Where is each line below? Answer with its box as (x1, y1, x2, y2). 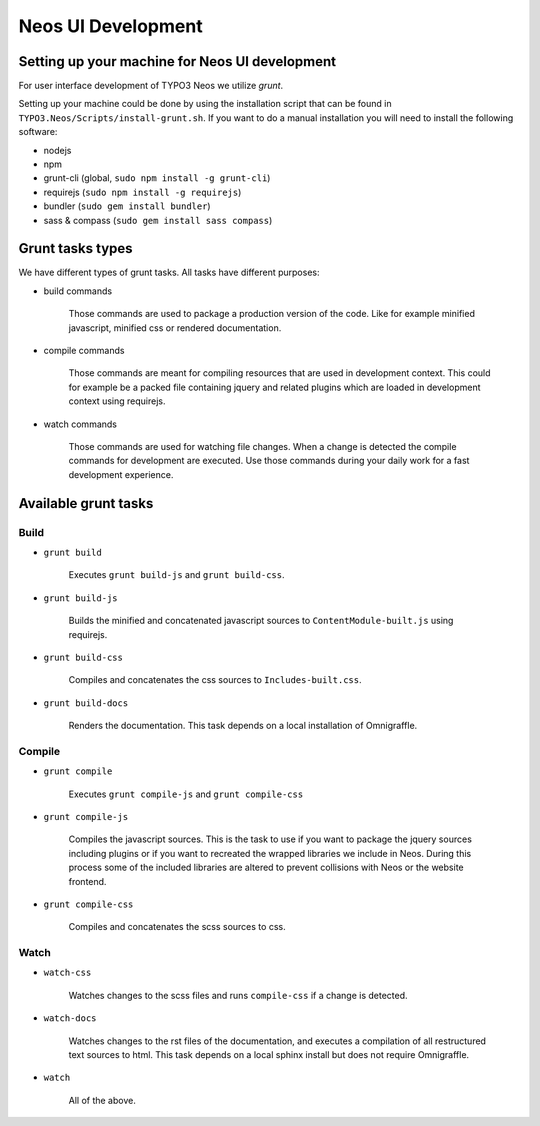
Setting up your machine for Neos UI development (18, 53, 337, 70)
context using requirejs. (68, 395, 166, 407)
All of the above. (68, 1094, 137, 1106)
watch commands (43, 418, 117, 430)
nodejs (43, 144, 72, 156)
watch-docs (43, 1013, 97, 1024)
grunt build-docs (43, 697, 129, 709)
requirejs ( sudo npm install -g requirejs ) (43, 186, 242, 198)
